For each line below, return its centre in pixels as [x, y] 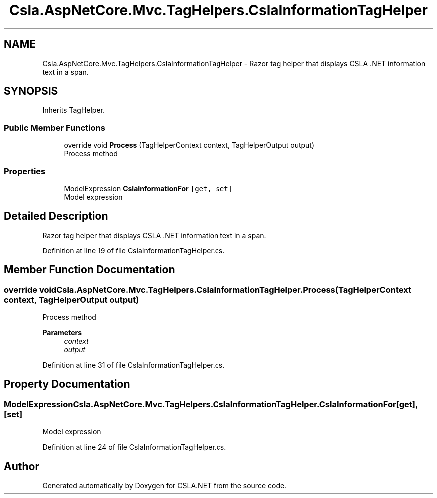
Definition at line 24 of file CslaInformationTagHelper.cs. [134, 447]
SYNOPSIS [31, 91]
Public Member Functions [55, 127]
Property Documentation [67, 384]
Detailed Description [56, 216]
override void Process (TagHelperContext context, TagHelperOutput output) [189, 145]
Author [22, 466]
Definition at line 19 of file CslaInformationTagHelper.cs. [134, 250]
